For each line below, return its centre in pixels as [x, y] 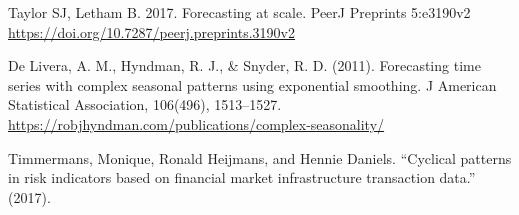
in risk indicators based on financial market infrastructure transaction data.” [242, 177]
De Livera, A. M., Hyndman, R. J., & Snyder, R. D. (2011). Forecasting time [244, 65]
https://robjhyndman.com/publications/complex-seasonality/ [196, 123]
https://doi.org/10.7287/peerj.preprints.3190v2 [151, 31]
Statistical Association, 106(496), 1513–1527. [145, 104]
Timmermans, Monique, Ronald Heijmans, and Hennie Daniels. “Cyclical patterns [260, 157]
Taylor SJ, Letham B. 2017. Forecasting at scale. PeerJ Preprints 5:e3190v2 [239, 12]
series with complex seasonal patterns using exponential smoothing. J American [252, 84]
